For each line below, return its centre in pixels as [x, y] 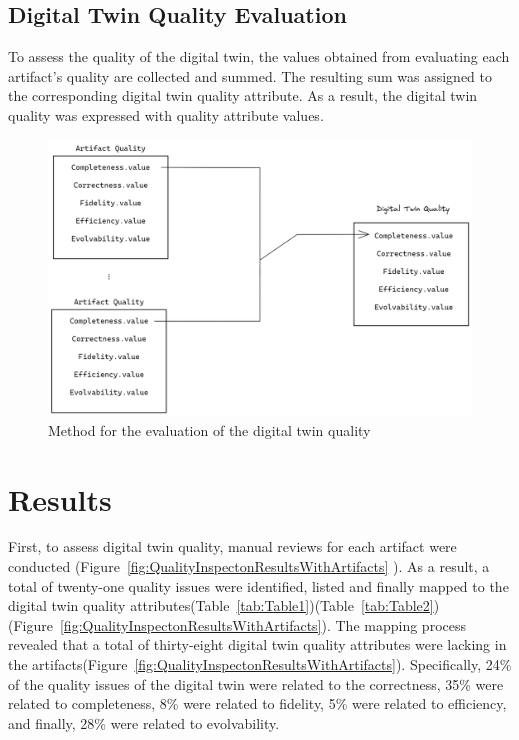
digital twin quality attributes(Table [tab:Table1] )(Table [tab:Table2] [221, 605]
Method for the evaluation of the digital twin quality [209, 429]
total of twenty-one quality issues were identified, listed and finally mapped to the [258, 585]
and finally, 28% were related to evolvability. [144, 722]
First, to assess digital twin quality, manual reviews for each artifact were [232, 546]
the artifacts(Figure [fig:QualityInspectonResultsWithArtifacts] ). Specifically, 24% [260, 664]
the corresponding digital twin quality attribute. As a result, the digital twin [243, 95]
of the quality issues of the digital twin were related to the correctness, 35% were [256, 683]
